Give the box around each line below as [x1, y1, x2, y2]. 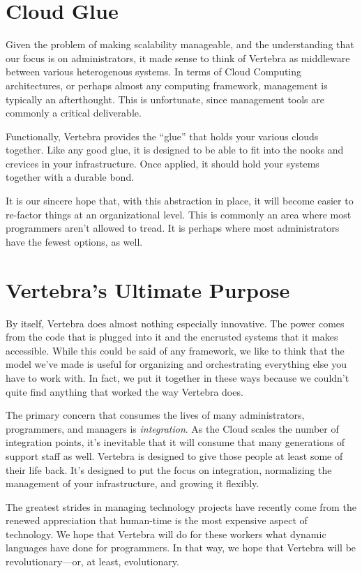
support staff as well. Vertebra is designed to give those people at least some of [6, 448, 343, 463]
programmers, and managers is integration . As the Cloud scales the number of [6, 421, 339, 436]
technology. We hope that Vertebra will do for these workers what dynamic [6, 526, 326, 541]
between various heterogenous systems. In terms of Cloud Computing [6, 64, 302, 79]
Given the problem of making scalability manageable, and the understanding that [6, 37, 354, 52]
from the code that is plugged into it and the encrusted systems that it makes [6, 329, 338, 344]
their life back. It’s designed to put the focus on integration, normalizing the [6, 462, 332, 477]
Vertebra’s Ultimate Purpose [6, 275, 290, 304]
